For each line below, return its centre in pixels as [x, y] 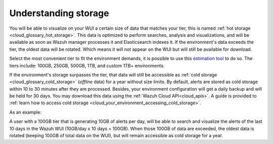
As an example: [25, 112]
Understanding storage [59, 13]
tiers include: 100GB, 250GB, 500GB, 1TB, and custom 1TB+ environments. [87, 65]
